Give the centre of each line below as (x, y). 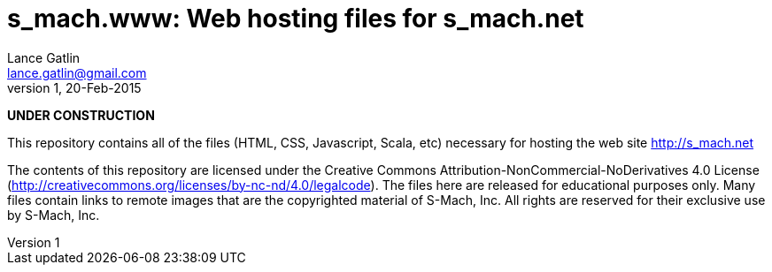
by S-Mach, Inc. (54, 215)
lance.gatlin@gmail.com (77, 72)
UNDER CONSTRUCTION (81, 115)
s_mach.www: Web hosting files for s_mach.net (296, 19)
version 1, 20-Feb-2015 (74, 87)
